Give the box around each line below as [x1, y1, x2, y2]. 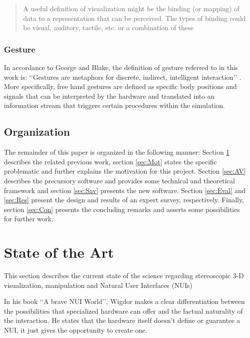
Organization [4, 124, 70, 139]
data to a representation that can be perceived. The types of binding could [23, 13, 246, 23]
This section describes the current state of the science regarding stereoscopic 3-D [4, 270, 244, 281]
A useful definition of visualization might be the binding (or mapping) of [23, 3, 240, 13]
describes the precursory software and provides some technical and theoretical [4, 175, 235, 185]
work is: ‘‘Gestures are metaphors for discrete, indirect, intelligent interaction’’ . [4, 71, 242, 82]
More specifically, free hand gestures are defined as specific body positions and [4, 81, 237, 91]
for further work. [4, 213, 54, 224]
